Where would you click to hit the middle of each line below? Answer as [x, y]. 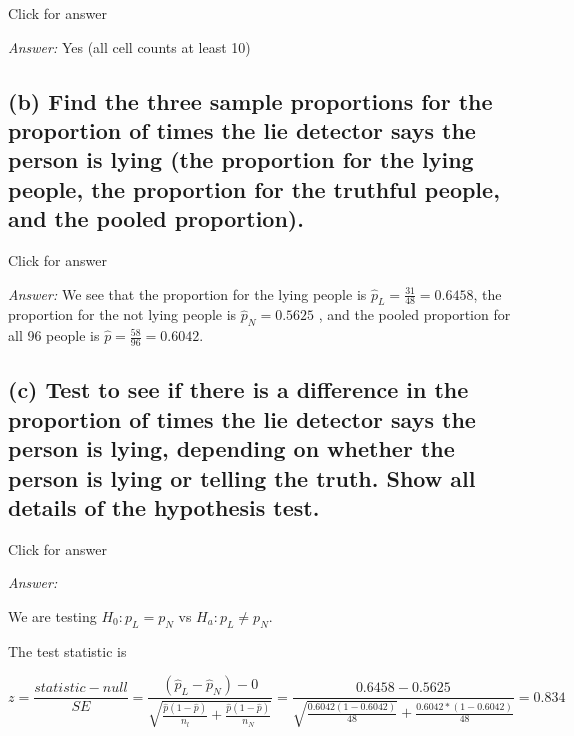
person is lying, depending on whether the [231, 448]
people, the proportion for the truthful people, [254, 188]
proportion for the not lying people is [122, 314]
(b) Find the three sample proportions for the [250, 100]
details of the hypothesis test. [164, 506]
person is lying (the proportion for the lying [241, 159]
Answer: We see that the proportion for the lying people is [187, 293]
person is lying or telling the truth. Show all [242, 477]
